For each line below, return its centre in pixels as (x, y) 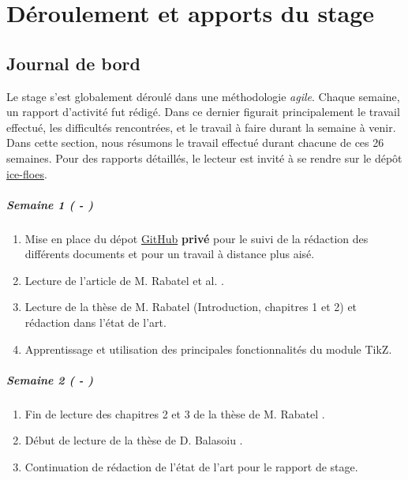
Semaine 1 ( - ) (50, 204)
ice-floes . (27, 173)
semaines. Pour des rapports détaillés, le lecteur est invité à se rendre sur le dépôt (204, 157)
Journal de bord (73, 63)
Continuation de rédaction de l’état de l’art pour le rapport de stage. (191, 467)
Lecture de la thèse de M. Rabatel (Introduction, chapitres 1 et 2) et (191, 307)
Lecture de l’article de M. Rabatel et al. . (124, 280)
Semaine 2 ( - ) (50, 379)
